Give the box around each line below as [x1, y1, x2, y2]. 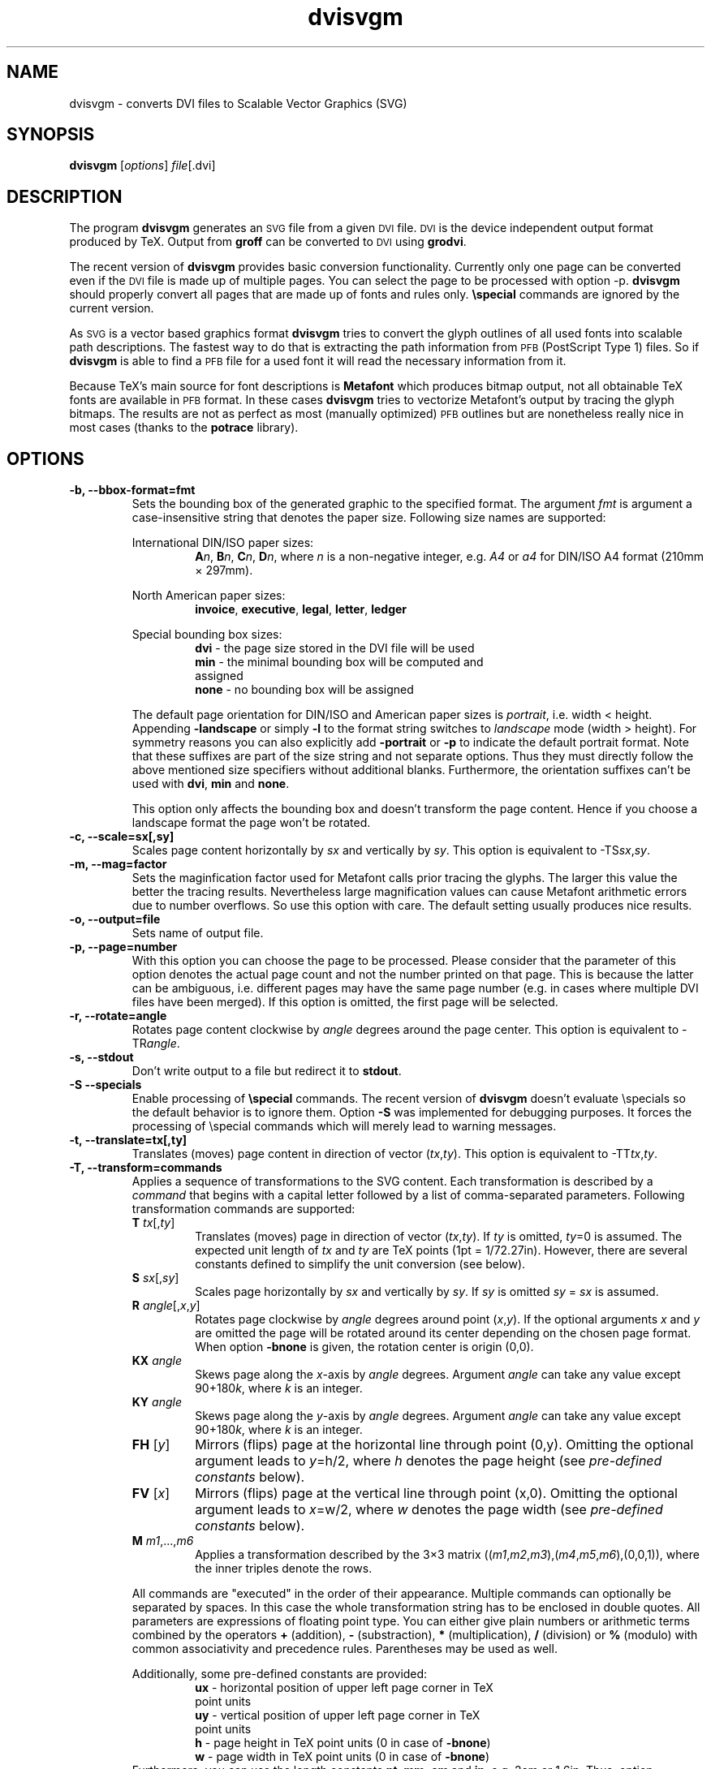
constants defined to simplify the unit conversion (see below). [195, 1257, 526, 1272]
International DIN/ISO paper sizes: [131, 536, 314, 550]
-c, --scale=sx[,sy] [69, 829, 175, 844]
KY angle [131, 1395, 182, 1410]
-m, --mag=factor [69, 857, 167, 872]
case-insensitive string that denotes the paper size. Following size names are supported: [131, 510, 606, 525]
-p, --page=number [69, 940, 178, 954]
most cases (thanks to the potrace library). [69, 420, 299, 435]
